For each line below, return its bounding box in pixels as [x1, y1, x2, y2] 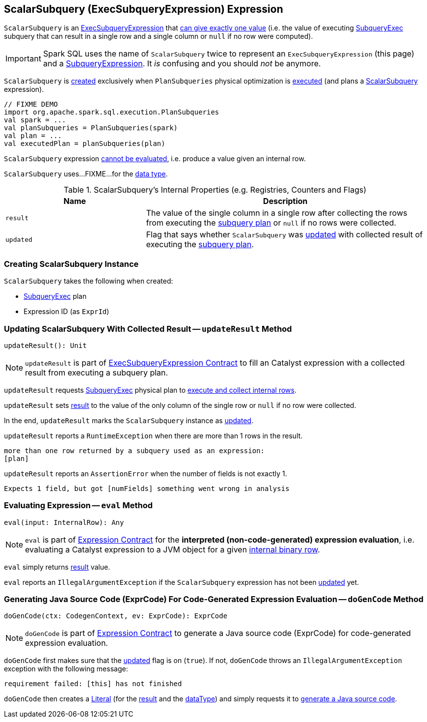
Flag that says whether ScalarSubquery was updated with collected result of [146, 230, 423, 240]
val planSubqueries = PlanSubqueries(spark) [4, 124, 178, 132]
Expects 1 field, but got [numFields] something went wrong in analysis [4, 484, 290, 492]
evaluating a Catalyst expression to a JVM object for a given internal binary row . [25, 544, 320, 554]
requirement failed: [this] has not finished [4, 680, 182, 688]
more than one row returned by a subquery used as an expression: [4, 446, 265, 455]
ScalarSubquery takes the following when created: [4, 277, 173, 286]
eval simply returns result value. [4, 562, 110, 571]
